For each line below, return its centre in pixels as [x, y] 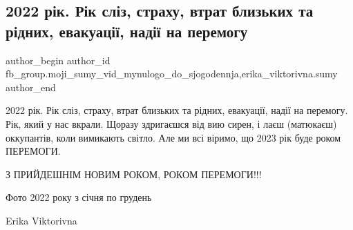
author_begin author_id [58, 60]
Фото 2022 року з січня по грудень [79, 197]
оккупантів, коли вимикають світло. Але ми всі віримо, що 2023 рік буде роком [173, 137]
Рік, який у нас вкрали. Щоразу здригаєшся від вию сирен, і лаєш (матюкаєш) [171, 123]
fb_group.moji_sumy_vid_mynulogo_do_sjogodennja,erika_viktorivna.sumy [172, 74]
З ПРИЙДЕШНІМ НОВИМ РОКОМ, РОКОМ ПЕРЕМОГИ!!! [134, 174]
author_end [31, 87]
